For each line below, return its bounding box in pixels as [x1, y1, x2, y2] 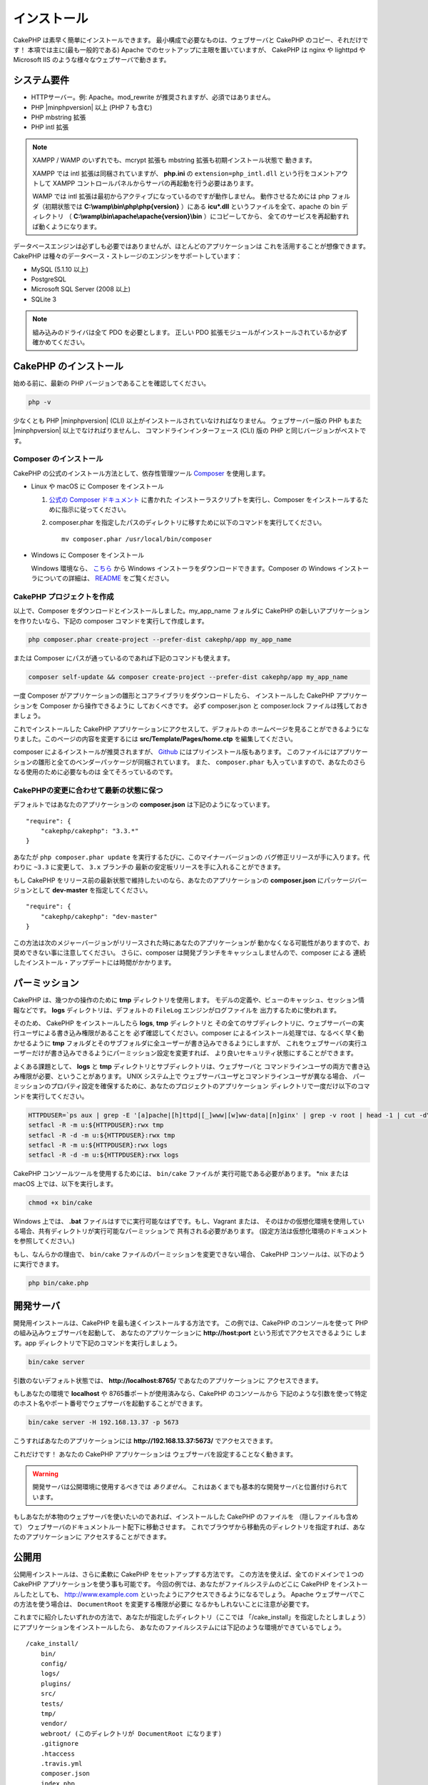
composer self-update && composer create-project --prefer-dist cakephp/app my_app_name [28, 673, 349, 681]
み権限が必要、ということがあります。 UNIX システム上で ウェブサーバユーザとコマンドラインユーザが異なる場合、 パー [13, 1072, 366, 1081]
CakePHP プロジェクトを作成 [13, 591, 114, 601]
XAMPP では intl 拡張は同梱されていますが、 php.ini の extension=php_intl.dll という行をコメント [32, 169, 336, 178]
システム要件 [13, 74, 70, 86]
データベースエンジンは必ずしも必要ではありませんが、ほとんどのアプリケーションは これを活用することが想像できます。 [13, 241, 370, 250]
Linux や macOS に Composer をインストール [31, 482, 164, 491]
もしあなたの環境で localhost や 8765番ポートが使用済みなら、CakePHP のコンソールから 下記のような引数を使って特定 [13, 1389, 367, 1397]
